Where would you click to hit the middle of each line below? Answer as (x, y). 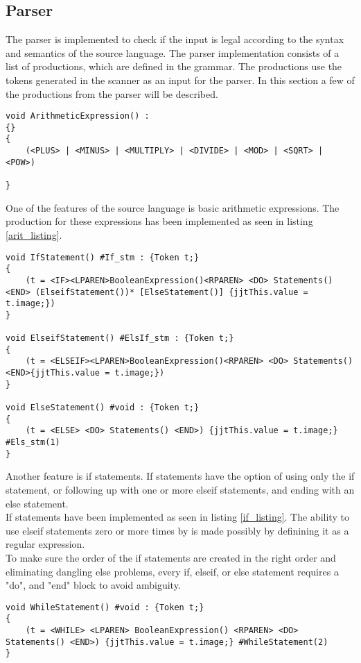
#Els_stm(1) (33, 443)
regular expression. (45, 544)
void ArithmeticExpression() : (78, 116)
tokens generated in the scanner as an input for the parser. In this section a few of (180, 79)
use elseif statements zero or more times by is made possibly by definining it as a (177, 530)
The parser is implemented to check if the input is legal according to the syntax (175, 39)
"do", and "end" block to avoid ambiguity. (93, 585)
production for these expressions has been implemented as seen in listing (159, 221)
